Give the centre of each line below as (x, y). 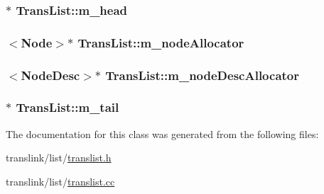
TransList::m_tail (67, 107)
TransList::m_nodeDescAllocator (202, 75)
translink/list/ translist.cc (60, 181)
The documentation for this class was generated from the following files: (162, 133)
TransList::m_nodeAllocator (161, 42)
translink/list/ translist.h (59, 158)
